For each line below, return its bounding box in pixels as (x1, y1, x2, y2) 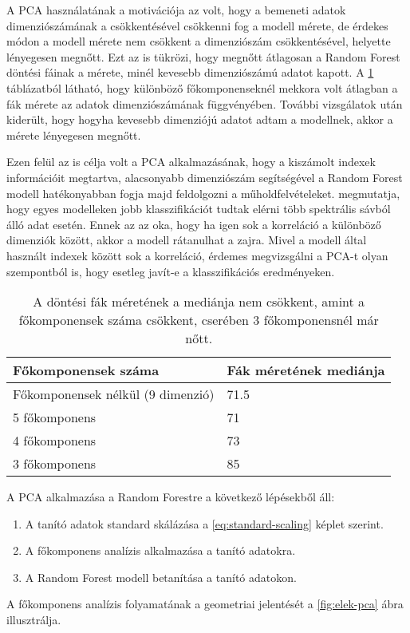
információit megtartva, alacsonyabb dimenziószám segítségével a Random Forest (6, 168, 403, 185)
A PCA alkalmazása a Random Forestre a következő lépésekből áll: (6, 489, 335, 505)
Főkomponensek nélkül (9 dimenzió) (13, 385, 215, 404)
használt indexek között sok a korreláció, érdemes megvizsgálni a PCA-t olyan (6, 247, 388, 263)
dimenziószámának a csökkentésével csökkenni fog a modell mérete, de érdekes (6, 17, 388, 34)
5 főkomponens (13, 408, 97, 427)
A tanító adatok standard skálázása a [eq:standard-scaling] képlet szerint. (25, 515, 384, 532)
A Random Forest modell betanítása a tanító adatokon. (25, 568, 297, 585)
